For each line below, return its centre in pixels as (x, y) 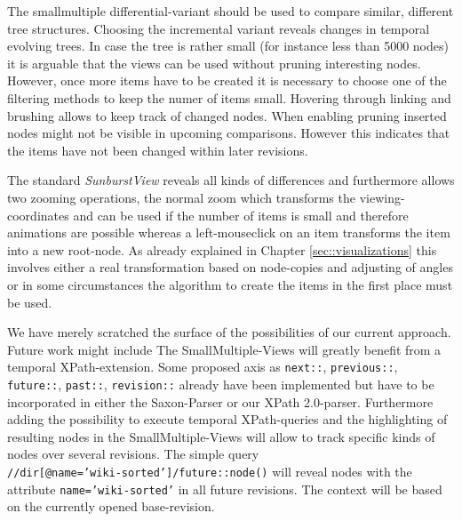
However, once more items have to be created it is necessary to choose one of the (227, 80)
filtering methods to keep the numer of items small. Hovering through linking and (229, 97)
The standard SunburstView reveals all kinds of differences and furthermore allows (231, 180)
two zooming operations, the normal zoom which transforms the (181, 197)
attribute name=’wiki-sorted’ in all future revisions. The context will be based (225, 489)
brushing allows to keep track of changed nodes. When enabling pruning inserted (227, 115)
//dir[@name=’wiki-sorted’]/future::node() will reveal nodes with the (210, 471)
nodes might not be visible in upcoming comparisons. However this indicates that (229, 133)
